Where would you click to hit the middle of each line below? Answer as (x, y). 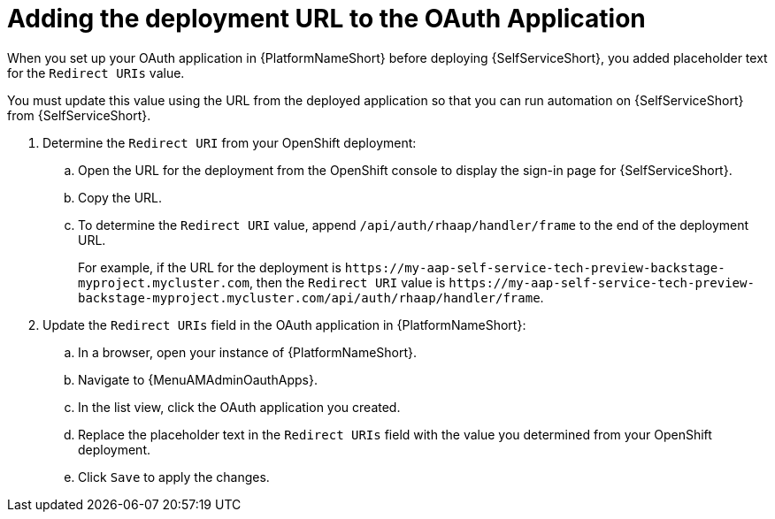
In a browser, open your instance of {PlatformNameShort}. (248, 352)
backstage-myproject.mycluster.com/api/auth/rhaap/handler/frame (309, 298)
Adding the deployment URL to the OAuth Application (326, 19)
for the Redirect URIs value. (96, 73)
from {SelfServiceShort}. (79, 115)
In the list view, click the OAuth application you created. (239, 407)
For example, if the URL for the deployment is (210, 267)
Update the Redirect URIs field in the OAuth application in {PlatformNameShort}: (284, 324)
